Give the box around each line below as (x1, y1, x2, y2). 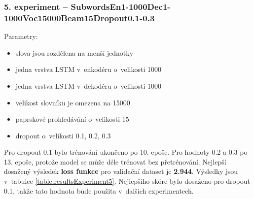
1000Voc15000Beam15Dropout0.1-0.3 (4, 11, 155, 24)
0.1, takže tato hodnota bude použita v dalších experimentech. (4, 185, 194, 196)
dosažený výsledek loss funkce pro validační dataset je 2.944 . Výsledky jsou (4, 166, 238, 176)
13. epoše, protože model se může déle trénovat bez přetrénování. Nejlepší (4, 156, 226, 166)
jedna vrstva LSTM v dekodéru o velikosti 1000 (15, 80, 162, 91)
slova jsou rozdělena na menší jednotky (15, 47, 134, 58)
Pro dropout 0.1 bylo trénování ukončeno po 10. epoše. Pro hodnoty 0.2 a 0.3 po (4, 147, 248, 157)
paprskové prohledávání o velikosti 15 (15, 114, 129, 124)
